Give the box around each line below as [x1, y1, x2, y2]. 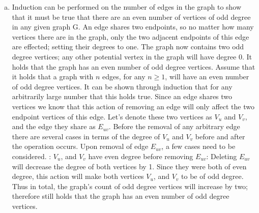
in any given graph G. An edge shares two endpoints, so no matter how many [12, 21, 254, 32]
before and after [195, 131, 245, 141]
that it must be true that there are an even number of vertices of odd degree [12, 11, 251, 22]
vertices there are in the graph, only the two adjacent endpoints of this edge [12, 31, 249, 42]
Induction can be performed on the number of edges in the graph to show [12, 2, 242, 12]
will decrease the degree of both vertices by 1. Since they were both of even [12, 161, 247, 171]
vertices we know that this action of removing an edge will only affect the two [12, 101, 254, 111]
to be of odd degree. [181, 171, 244, 181]
